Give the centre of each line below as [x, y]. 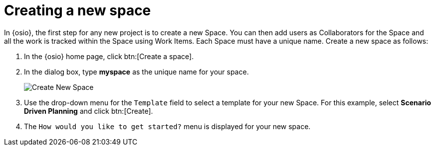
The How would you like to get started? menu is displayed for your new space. [167, 126]
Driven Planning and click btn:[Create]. [89, 111]
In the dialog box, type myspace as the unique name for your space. [136, 72]
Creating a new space [78, 10]
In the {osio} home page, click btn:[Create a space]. [109, 56]
